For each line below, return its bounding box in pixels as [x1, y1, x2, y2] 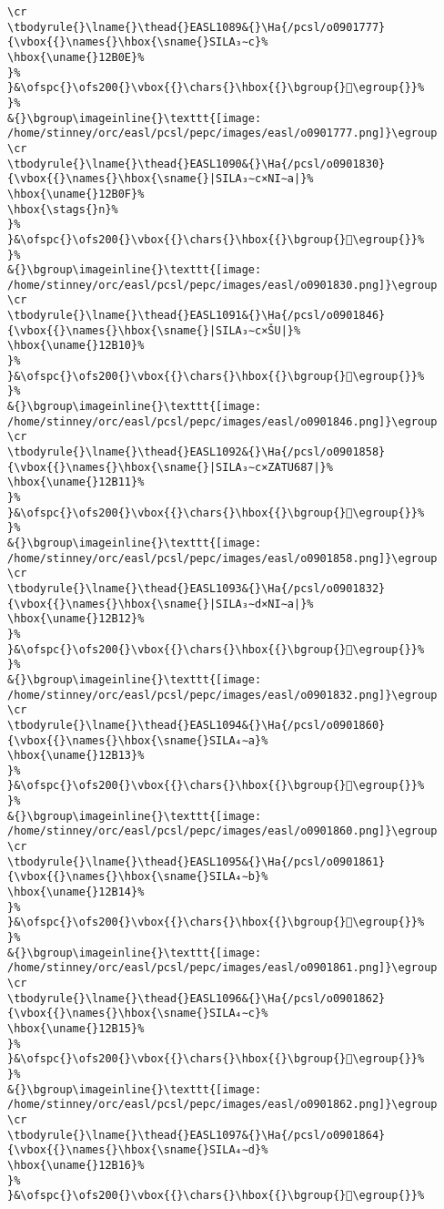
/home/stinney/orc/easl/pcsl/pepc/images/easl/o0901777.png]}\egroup [7, 127, 438, 140]
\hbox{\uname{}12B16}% [7, 1158, 145, 1172]
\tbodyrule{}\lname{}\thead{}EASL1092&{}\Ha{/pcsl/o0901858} [7, 446, 386, 459]
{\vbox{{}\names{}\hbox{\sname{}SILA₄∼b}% [7, 870, 268, 884]
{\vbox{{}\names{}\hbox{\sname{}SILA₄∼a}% [7, 733, 268, 747]
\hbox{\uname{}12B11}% [7, 476, 145, 489]
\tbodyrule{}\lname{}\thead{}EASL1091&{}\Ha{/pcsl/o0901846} [7, 309, 386, 323]
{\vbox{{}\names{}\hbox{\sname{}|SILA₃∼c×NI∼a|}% [7, 172, 314, 186]
